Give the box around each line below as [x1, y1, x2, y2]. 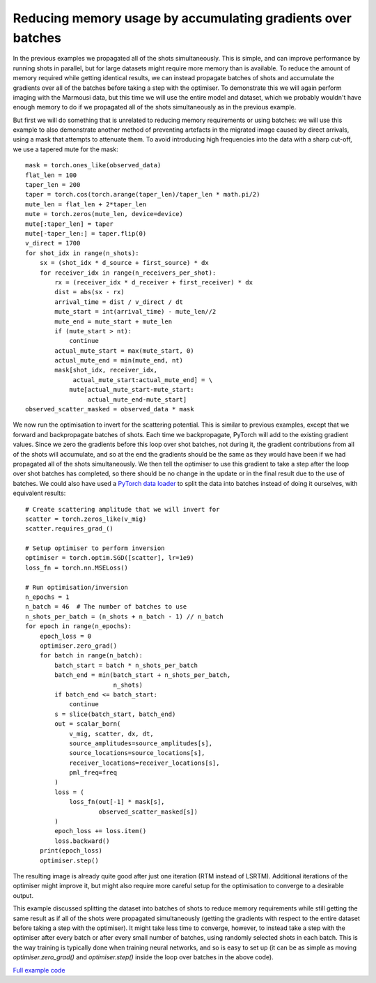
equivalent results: [13, 489, 66, 498]
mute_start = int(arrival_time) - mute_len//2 [54, 307, 217, 316]
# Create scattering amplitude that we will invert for [25, 505, 220, 513]
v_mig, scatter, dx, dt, [69, 729, 155, 738]
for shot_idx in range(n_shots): [25, 249, 139, 257]
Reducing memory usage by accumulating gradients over [13, 10, 352, 26]
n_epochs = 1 [25, 593, 70, 601]
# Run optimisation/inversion [25, 583, 129, 591]
